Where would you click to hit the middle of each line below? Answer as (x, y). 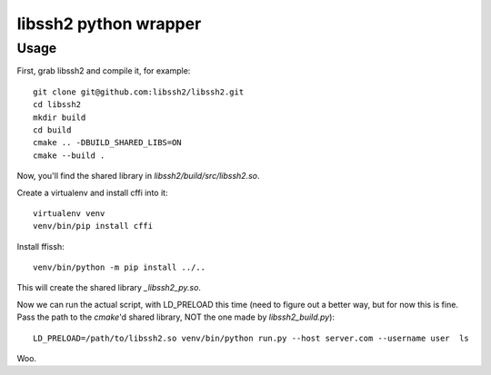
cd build (52, 130)
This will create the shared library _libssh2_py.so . (109, 288)
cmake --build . (69, 155)
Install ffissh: (40, 246)
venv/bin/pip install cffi (93, 226)
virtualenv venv (69, 213)
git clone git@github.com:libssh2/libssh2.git (139, 92)
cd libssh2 (57, 105)
